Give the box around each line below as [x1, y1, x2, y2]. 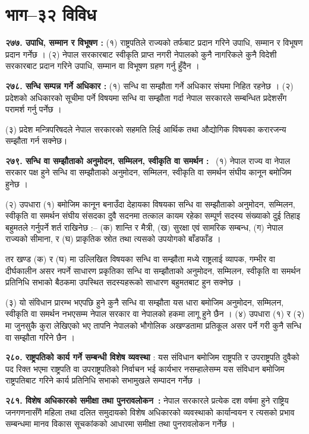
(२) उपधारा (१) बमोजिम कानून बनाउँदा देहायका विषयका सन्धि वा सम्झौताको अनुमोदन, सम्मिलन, [5, 197, 295, 210]
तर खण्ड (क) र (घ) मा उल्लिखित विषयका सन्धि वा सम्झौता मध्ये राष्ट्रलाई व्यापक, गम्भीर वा [5, 253, 275, 265]
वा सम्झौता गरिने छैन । [5, 331, 75, 343]
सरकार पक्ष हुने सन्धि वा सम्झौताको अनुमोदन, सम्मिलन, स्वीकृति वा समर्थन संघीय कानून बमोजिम [5, 166, 292, 178]
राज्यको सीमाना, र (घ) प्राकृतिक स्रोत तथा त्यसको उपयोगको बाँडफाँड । [5, 232, 221, 245]
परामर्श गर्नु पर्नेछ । [5, 103, 62, 115]
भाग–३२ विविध [5, 2, 96, 26]
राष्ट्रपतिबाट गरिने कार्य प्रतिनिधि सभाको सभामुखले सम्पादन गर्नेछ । [5, 374, 201, 386]
